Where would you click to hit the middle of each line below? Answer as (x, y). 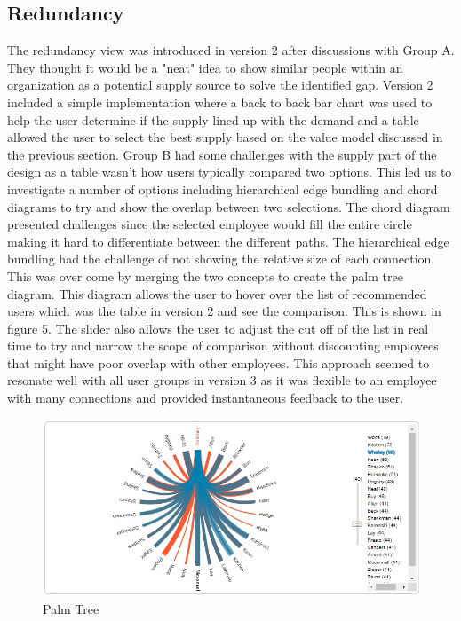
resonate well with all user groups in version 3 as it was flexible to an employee (222, 380)
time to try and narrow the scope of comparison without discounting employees (223, 346)
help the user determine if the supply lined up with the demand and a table (213, 119)
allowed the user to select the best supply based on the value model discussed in (225, 137)
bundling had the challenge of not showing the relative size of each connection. (221, 259)
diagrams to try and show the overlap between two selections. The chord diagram (229, 206)
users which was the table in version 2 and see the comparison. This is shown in (224, 311)
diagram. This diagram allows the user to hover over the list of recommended (217, 293)
